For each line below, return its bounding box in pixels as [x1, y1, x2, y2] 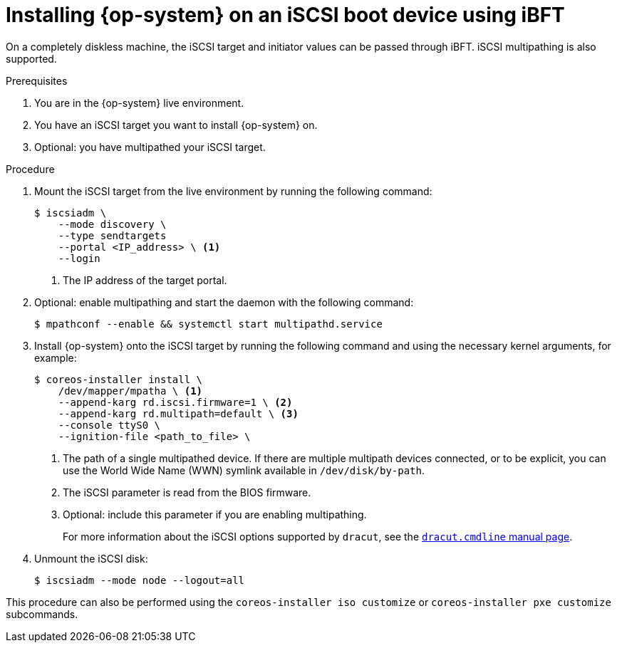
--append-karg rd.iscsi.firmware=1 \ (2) [58, 396, 293, 408]
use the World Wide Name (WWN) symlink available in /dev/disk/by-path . [63, 464, 425, 476]
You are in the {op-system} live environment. [34, 96, 244, 109]
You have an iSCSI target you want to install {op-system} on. [34, 118, 318, 131]
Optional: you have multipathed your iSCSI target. [34, 140, 266, 153]
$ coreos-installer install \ [34, 373, 203, 385]
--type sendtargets [58, 229, 167, 241]
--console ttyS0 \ [58, 419, 161, 431]
